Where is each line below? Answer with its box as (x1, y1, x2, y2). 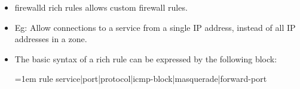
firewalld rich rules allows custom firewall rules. (14, 1, 188, 13)
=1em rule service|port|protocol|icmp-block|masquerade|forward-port (14, 72, 267, 85)
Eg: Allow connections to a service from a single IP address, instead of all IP (14, 21, 296, 33)
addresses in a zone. (14, 33, 87, 45)
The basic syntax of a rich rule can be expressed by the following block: (14, 52, 277, 65)
